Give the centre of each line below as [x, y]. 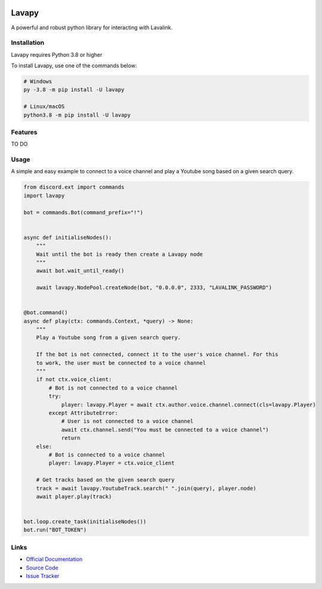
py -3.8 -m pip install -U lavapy [74, 90]
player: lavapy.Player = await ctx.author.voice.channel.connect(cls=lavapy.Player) [188, 404]
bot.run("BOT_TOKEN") [55, 530]
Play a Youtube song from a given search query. [109, 338]
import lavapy [44, 195]
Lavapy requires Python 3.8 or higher [57, 54]
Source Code [42, 567]
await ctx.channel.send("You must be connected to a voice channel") [165, 430]
